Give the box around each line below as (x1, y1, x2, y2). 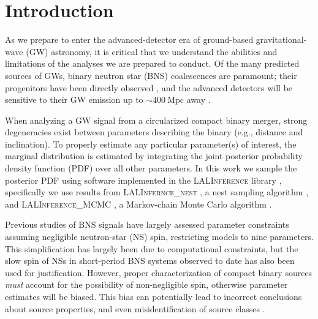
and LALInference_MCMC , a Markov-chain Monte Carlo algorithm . (5, 197, 272, 210)
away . (186, 93, 211, 106)
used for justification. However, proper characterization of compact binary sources (5, 266, 312, 279)
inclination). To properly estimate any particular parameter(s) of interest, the (5, 137, 297, 150)
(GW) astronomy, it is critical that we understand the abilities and (26, 45, 278, 58)
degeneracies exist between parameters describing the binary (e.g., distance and (5, 126, 303, 138)
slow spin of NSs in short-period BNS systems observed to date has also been (5, 254, 295, 267)
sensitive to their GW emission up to (5, 93, 143, 106)
